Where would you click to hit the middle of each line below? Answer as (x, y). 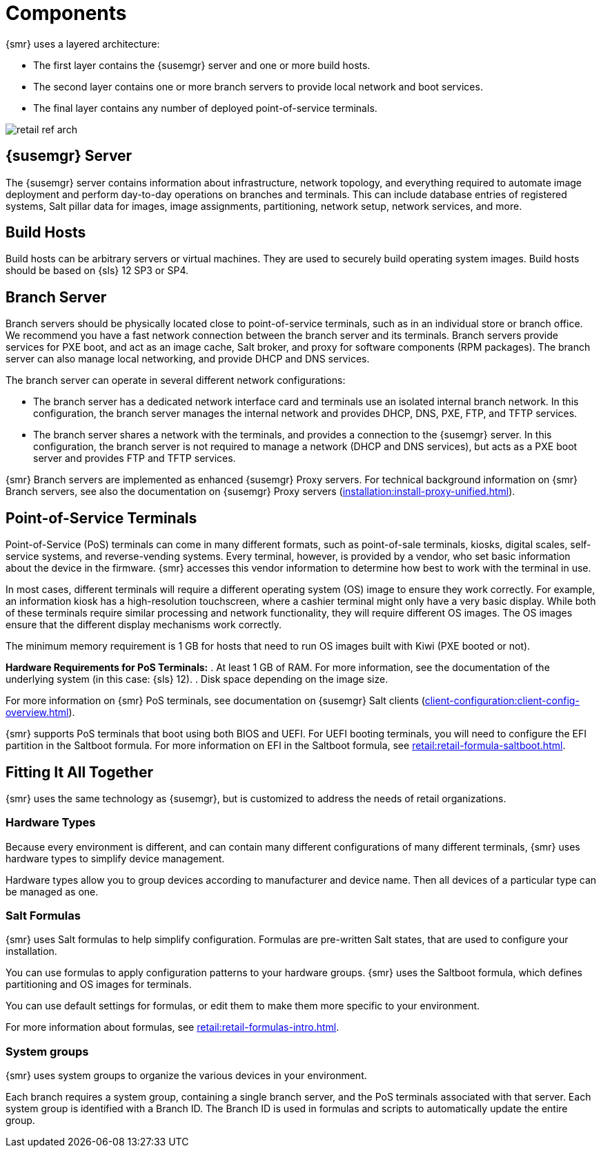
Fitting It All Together (79, 772)
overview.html (37, 713)
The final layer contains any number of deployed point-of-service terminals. (205, 108)
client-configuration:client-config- (502, 701)
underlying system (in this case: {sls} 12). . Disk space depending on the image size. (197, 679)
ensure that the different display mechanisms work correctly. (144, 625)
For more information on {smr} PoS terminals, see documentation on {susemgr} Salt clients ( (215, 701)
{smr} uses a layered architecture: (83, 43)
